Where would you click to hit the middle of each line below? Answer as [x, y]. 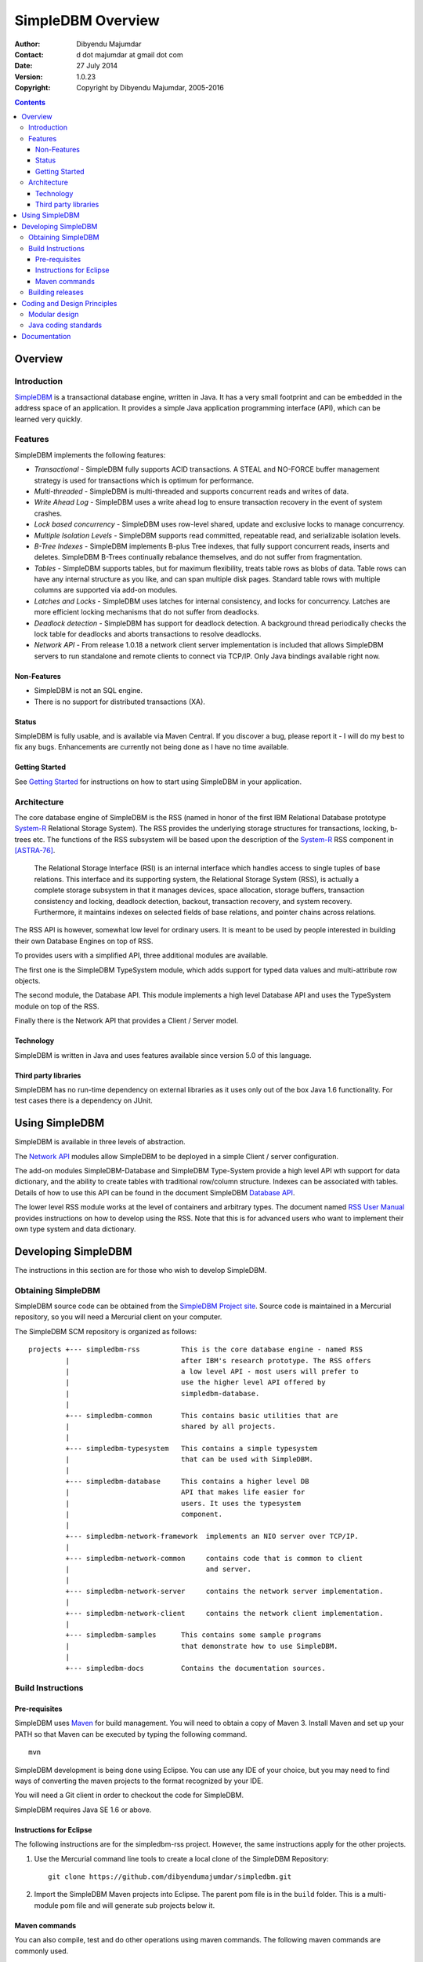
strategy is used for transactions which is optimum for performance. [144, 480]
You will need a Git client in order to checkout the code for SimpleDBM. [129, 1795]
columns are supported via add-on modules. [106, 590]
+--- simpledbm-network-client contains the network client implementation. [224, 1613]
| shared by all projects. [171, 1426]
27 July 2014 [97, 66]
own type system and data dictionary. [75, 1229]
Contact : [29, 54]
